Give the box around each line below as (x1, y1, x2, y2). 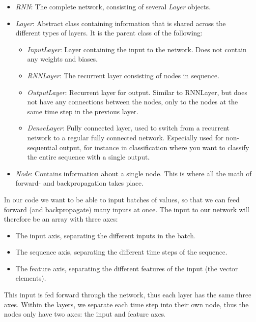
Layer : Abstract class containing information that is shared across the (15, 18, 226, 28)
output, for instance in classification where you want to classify (59, 142, 249, 152)
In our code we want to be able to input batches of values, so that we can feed (4, 194, 240, 204)
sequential (27, 142, 57, 152)
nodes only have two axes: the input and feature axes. (4, 309, 166, 319)
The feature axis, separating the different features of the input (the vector (15, 263, 238, 273)
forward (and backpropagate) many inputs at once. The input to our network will (4, 204, 250, 214)
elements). (15, 273, 46, 283)
